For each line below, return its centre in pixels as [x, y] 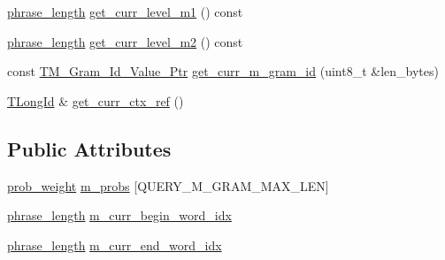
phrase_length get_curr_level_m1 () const [125, 11]
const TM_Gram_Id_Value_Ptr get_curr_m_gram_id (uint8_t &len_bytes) [223, 71]
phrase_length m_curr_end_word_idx [115, 245]
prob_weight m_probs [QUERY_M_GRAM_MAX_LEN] [168, 185]
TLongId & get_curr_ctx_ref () [96, 100]
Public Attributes [89, 148]
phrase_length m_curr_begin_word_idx [119, 215]
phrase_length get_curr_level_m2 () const [125, 41]
